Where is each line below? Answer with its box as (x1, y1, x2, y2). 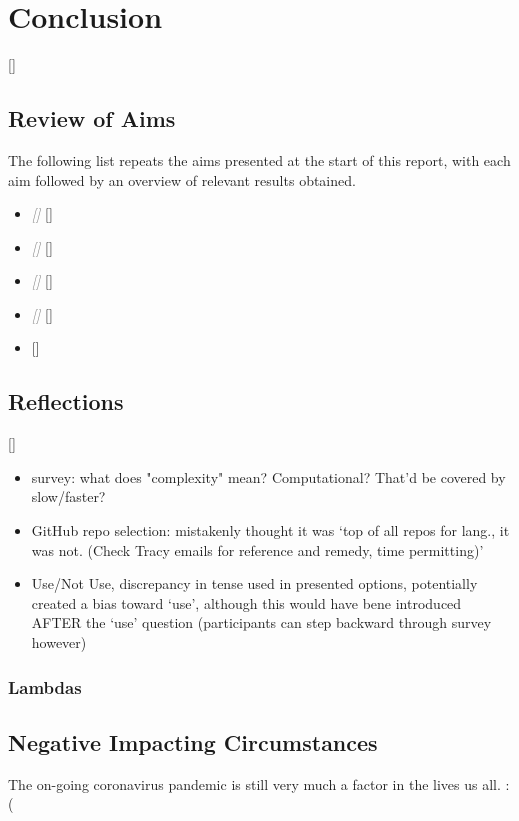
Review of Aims (8, 103, 176, 134)
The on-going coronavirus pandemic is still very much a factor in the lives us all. (8, 773, 501, 794)
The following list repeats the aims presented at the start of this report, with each (8, 149, 511, 170)
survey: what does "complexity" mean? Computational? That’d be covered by (31, 466, 506, 487)
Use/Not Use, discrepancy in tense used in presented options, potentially (31, 573, 478, 594)
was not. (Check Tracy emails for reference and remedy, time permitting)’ (31, 539, 484, 560)
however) (31, 632, 87, 653)
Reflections (8, 386, 124, 417)
